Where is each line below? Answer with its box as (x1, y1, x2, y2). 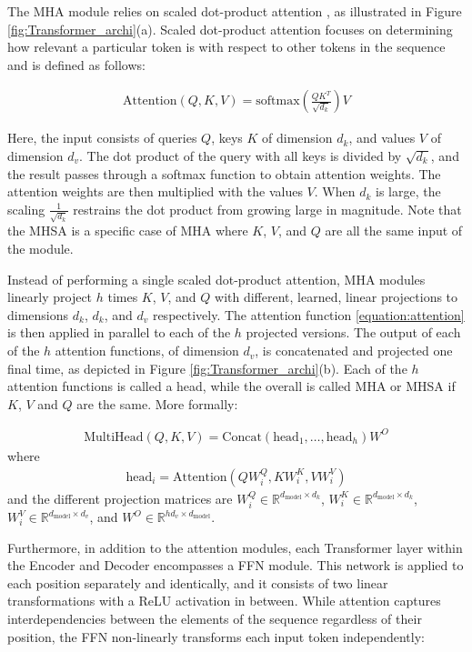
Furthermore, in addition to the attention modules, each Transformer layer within (7, 537, 463, 557)
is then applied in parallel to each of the (7, 323, 231, 342)
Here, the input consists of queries (7, 128, 197, 147)
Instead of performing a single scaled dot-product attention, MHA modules (7, 269, 426, 288)
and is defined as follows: (7, 55, 146, 74)
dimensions (7, 305, 69, 324)
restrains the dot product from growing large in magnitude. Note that (73, 199, 462, 218)
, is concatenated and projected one (255, 341, 453, 360)
